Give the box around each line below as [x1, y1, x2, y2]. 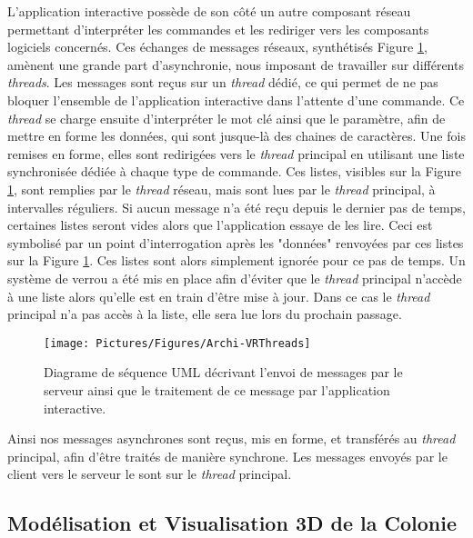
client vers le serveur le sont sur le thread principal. [7, 464, 292, 483]
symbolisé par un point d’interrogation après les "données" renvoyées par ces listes [7, 233, 464, 252]
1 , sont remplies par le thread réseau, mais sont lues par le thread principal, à [7, 179, 436, 198]
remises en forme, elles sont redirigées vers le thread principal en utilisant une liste [7, 144, 465, 163]
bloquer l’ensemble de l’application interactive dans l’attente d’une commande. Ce [7, 90, 465, 109]
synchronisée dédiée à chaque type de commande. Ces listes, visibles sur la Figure [7, 162, 462, 181]
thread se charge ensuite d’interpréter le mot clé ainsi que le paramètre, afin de [7, 108, 446, 127]
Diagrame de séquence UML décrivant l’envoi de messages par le [44, 363, 403, 382]
